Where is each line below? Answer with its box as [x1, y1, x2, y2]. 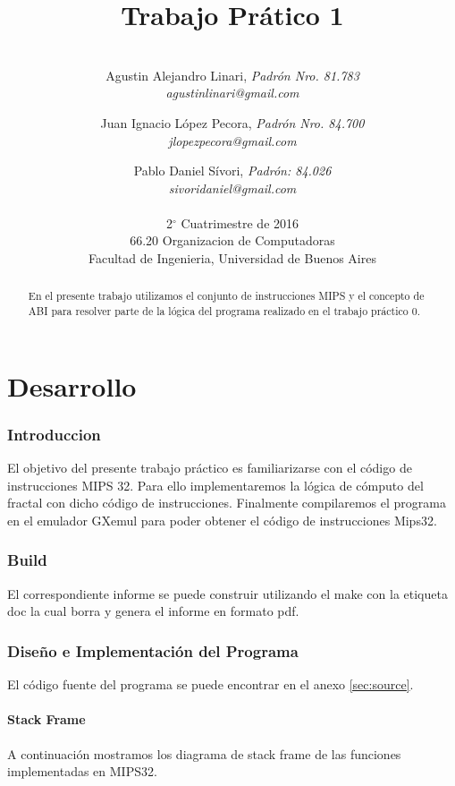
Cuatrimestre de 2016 [181, 213, 299, 232]
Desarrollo [7, 367, 137, 404]
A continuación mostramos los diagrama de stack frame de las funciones [7, 744, 401, 763]
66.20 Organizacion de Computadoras [130, 231, 335, 250]
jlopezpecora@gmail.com [168, 131, 297, 150]
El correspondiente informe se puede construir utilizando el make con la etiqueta [7, 584, 448, 602]
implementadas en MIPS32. [7, 762, 157, 781]
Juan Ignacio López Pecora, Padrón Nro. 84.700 [100, 113, 365, 132]
